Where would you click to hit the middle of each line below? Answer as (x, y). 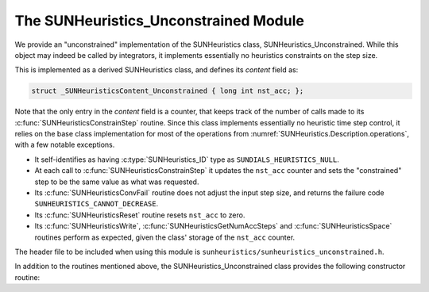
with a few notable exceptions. (65, 145)
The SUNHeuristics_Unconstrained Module (160, 21)
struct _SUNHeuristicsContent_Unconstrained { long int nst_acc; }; (168, 91)
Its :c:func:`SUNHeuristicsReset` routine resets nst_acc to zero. (140, 215)
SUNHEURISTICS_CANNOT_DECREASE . (97, 204)
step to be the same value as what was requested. (117, 182)
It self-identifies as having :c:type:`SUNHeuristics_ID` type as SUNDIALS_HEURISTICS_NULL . (187, 159)
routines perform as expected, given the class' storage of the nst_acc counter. (165, 237)
